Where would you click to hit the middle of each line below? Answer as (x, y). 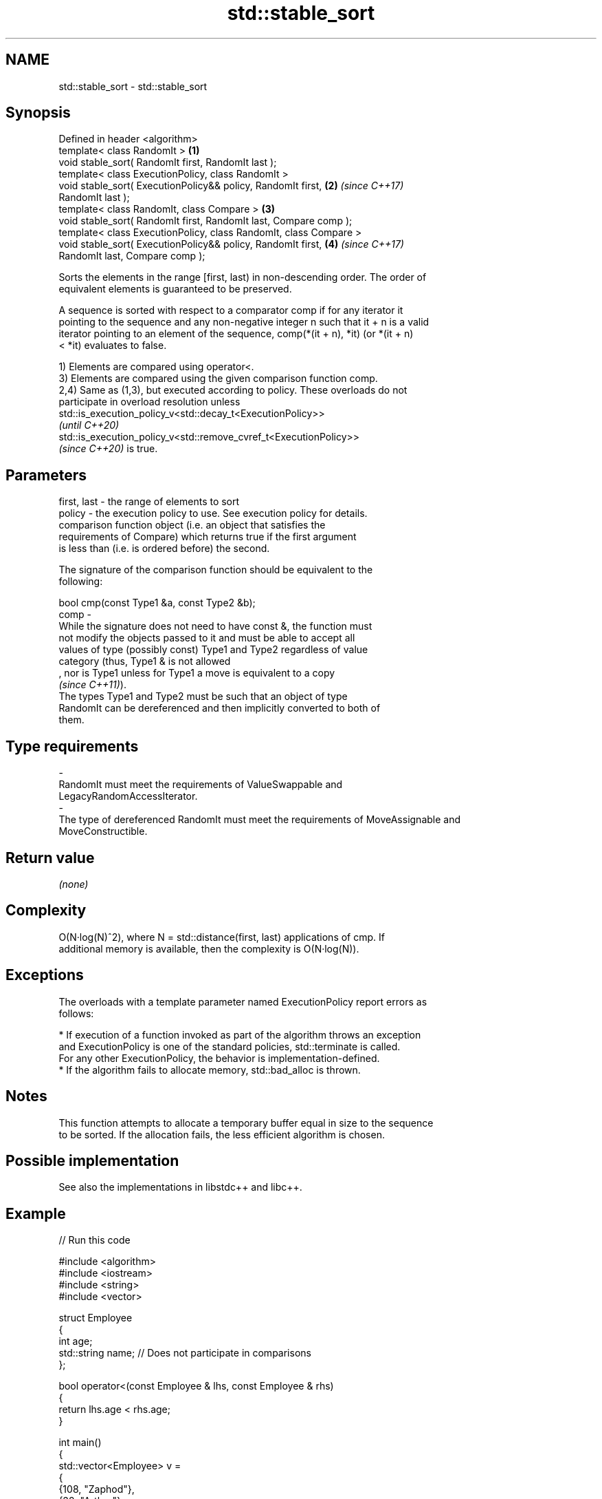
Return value (50, 858)
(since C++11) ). (92, 685)
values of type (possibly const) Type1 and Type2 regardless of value (213, 650)
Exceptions (45, 975)
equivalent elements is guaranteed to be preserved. (175, 289)
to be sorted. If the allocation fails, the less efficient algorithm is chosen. (222, 1134)
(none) (74, 884)
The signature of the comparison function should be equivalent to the (216, 570)
